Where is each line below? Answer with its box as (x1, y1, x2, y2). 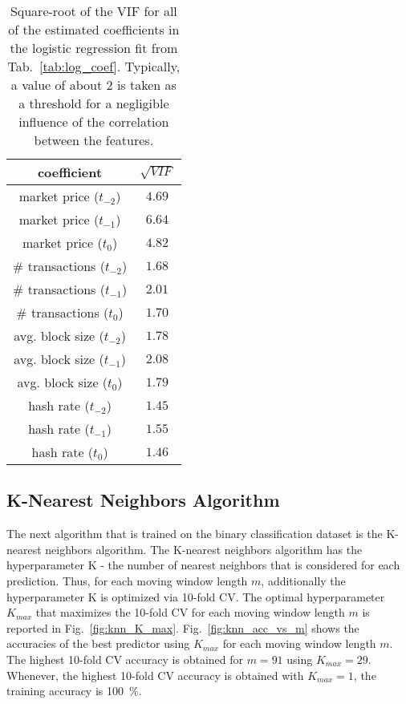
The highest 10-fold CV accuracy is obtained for (6, 650, 244, 667)
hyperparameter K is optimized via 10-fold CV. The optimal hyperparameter (6, 588, 385, 605)
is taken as (116, 75, 177, 94)
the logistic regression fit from (10, 38, 178, 57)
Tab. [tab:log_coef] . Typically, (7, 57, 181, 75)
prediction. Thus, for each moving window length (6, 572, 248, 589)
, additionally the (261, 572, 346, 589)
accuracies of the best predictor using (6, 635, 190, 652)
